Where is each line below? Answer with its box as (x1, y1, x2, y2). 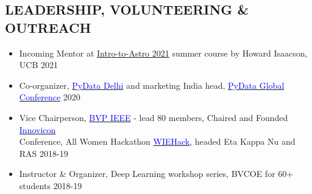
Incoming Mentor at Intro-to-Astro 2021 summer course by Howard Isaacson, (19, 46, 308, 59)
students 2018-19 (19, 179, 82, 192)
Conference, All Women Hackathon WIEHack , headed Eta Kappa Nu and (19, 135, 296, 148)
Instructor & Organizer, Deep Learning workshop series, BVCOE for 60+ (19, 167, 294, 180)
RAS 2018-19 (19, 147, 68, 159)
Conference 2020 (19, 91, 80, 103)
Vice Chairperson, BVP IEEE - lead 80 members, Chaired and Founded (19, 111, 288, 123)
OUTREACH (5, 18, 91, 36)
